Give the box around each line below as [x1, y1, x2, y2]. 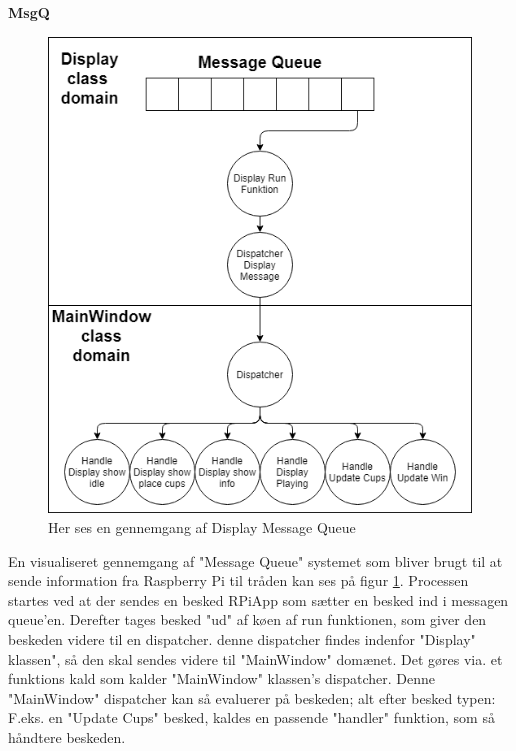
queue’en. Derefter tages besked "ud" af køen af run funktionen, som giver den [8, 609, 487, 630]
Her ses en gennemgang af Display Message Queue [48, 517, 356, 538]
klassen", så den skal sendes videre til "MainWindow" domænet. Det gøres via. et [8, 648, 503, 669]
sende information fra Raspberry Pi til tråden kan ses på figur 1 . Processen [8, 570, 469, 591]
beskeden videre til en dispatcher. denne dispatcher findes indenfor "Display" [8, 629, 476, 650]
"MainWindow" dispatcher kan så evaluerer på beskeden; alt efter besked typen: [8, 687, 496, 708]
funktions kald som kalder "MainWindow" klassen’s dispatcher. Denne [8, 668, 435, 689]
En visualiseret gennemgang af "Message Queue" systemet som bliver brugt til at [8, 550, 503, 571]
